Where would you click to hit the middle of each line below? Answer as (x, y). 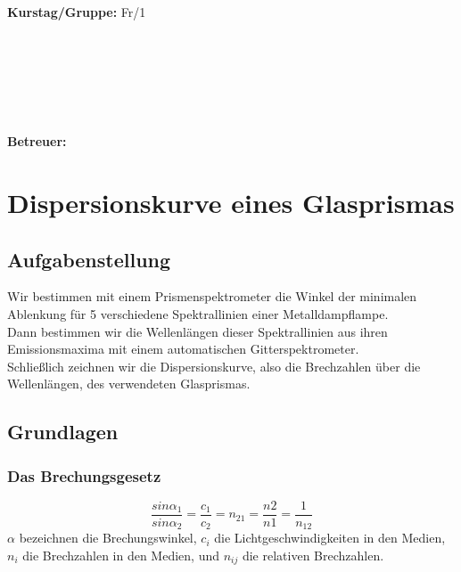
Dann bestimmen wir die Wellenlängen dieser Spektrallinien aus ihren (198, 331)
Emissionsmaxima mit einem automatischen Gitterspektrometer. (183, 349)
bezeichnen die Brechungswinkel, (108, 538)
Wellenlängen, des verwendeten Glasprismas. (129, 384)
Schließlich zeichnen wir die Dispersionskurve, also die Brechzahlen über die (214, 366)
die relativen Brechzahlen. (313, 555)
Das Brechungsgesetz (84, 475)
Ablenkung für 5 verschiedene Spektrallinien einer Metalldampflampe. (198, 313)
